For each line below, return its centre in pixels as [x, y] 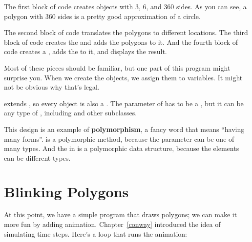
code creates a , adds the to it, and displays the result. [85, 51]
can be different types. [37, 158]
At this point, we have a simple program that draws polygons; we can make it [121, 214]
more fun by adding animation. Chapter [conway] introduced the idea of [112, 224]
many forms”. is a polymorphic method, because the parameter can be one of [119, 139]
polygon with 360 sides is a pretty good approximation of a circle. [102, 16]
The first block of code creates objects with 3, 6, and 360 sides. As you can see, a [125, 6]
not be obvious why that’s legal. [52, 87]
